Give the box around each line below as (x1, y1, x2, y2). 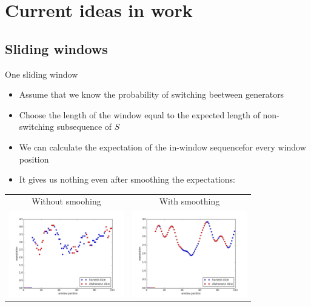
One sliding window (5, 67, 78, 80)
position (19, 152, 49, 165)
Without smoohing (32, 195, 101, 207)
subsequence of (56, 120, 112, 133)
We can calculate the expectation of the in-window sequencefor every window (19, 140, 306, 153)
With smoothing (159, 195, 220, 207)
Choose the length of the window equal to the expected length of (19, 108, 260, 121)
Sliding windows (5, 39, 108, 58)
